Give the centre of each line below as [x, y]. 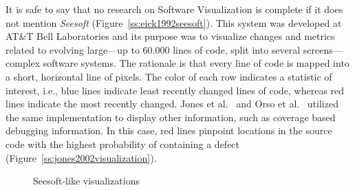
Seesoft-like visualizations [87, 181]
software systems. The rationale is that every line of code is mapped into [196, 63]
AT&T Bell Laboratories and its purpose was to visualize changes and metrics [170, 36]
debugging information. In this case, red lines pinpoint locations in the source [169, 130]
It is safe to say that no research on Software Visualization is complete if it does [174, 9]
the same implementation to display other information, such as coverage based [171, 117]
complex [23, 63]
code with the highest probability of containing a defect [123, 144]
